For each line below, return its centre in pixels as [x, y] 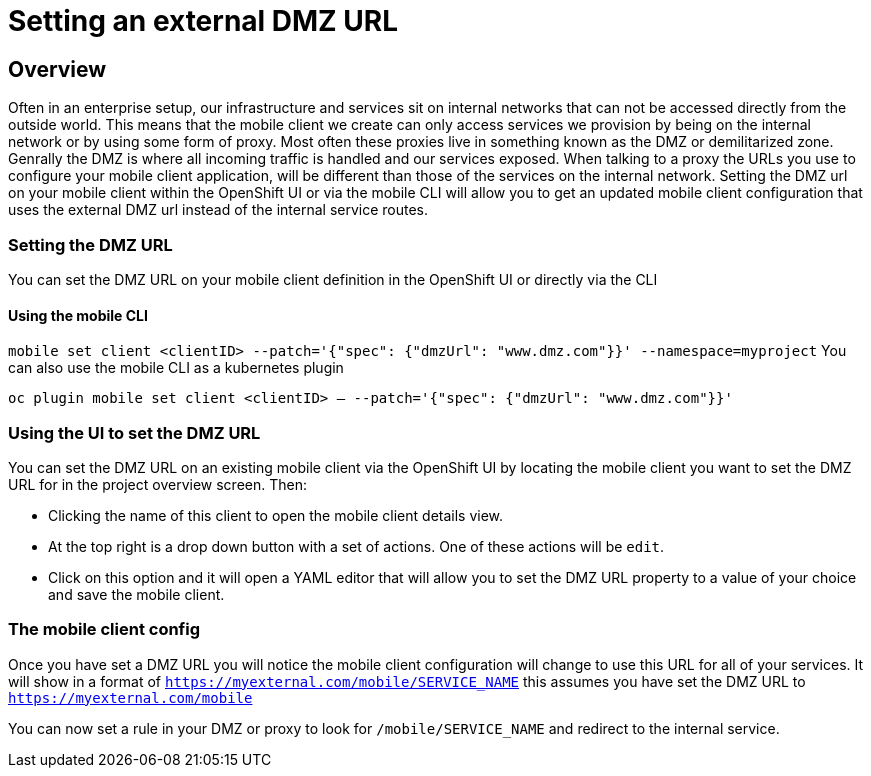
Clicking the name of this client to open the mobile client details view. [276, 515]
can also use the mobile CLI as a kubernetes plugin [176, 368]
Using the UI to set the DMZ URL [134, 432]
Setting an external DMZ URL [203, 21]
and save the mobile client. [136, 594]
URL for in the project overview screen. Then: [157, 484]
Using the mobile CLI [78, 315]
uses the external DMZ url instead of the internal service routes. [218, 210]
